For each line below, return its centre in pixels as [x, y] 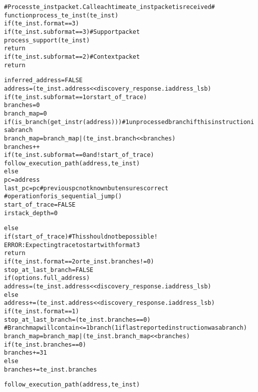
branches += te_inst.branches [51, 369]
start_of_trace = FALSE [40, 205]
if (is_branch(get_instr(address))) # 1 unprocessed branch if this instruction [128, 122]
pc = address [22, 180]
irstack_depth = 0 [31, 213]
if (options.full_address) [47, 278]
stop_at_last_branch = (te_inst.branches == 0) [77, 320]
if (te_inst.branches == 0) [45, 344]
